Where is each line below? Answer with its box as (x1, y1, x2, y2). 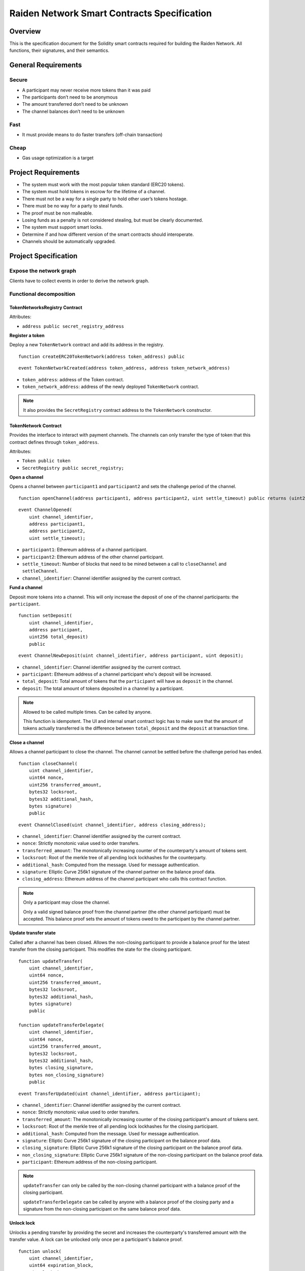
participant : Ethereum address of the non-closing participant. (22, 1159, 158, 1165)
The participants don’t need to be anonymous (22, 94, 118, 100)
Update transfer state (9, 930, 56, 936)
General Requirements (9, 61, 82, 70)
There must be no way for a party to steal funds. (22, 203, 124, 209)
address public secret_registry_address (22, 323, 125, 329)
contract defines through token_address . (9, 439, 99, 445)
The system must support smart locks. (22, 224, 103, 230)
